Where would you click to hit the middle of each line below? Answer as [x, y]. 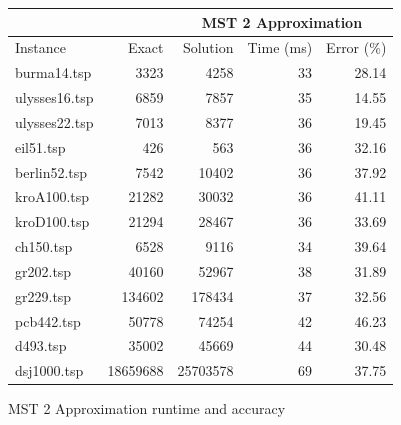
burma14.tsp [53, 72]
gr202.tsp [43, 270]
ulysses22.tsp [54, 121]
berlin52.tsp [51, 171]
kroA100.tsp [52, 196]
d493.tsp [41, 345]
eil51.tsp [40, 146]
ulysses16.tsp [54, 97]
